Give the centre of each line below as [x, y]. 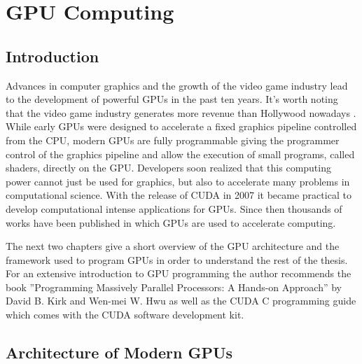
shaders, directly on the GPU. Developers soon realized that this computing [168, 168]
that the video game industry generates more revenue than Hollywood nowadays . [181, 112]
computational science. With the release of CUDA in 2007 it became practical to [179, 195]
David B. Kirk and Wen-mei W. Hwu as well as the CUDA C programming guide [181, 301]
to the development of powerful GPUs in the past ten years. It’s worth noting [172, 99]
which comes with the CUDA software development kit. [125, 315]
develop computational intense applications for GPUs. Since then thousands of [174, 208]
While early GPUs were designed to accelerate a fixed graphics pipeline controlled [181, 126]
